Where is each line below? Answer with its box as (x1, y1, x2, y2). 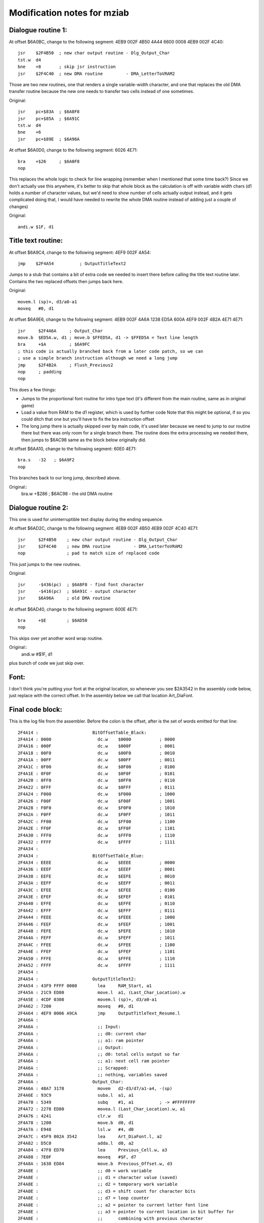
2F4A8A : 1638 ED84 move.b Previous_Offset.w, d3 (18, 1161, 173, 1167)
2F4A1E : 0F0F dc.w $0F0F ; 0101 (18, 770, 176, 776)
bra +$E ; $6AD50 (18, 618, 88, 623)
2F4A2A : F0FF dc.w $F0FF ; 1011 (18, 812, 176, 817)
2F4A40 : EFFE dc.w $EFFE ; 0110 (18, 901, 176, 906)
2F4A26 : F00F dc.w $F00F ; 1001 (18, 798, 176, 804)
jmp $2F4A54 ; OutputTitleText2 (18, 261, 127, 266)
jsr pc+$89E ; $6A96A (18, 136, 80, 142)
